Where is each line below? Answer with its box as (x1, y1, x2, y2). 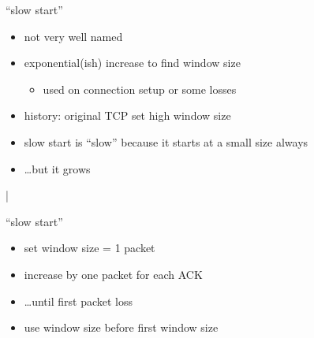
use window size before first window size (24, 319, 219, 336)
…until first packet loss (24, 292, 133, 309)
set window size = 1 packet (24, 240, 155, 256)
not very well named (24, 28, 123, 44)
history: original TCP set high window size (24, 107, 231, 124)
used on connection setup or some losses (43, 80, 237, 97)
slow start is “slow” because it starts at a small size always (24, 133, 308, 150)
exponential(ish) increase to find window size (24, 54, 241, 71)
